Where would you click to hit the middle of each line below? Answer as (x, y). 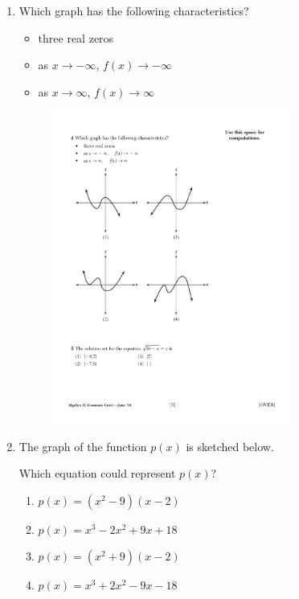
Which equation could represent (97, 473)
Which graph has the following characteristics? (134, 10)
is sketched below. (230, 446)
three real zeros (76, 37)
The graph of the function (83, 446)
